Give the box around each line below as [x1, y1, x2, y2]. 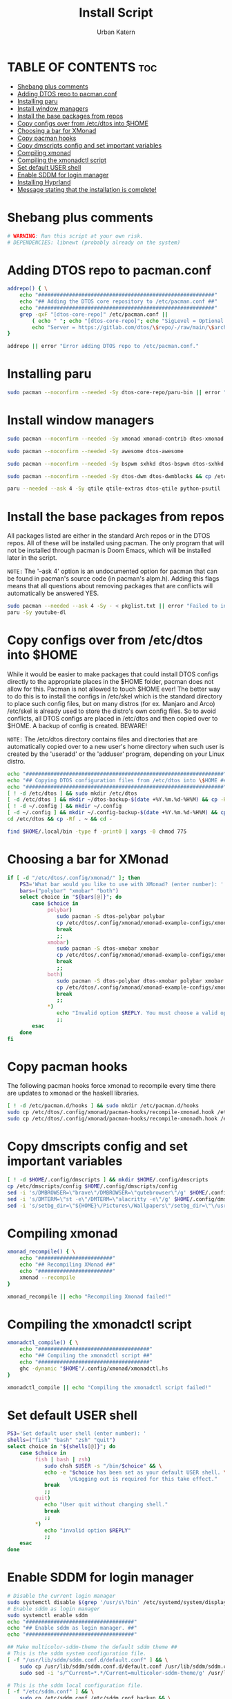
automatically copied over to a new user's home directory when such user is [7, 742, 224, 750]
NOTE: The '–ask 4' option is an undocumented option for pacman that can [7, 567, 217, 576]
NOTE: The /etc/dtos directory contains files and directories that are [7, 734, 198, 743]
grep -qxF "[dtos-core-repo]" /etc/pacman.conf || [19, 310, 168, 318]
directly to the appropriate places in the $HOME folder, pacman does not [7, 677, 214, 685]
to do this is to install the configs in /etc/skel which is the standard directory [7, 692, 223, 701]
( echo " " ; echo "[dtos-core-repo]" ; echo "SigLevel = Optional [32, 317, 224, 324]
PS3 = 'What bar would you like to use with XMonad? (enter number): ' [19, 881, 224, 888]
